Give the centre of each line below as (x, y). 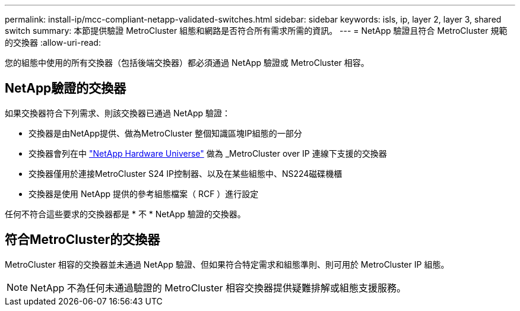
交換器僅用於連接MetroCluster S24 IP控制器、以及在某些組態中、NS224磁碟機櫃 (186, 173)
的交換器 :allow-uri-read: (53, 42)
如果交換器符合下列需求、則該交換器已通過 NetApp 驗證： (118, 113)
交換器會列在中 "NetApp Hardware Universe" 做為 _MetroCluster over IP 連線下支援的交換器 (208, 153)
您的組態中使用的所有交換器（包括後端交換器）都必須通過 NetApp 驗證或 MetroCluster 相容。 (187, 63)
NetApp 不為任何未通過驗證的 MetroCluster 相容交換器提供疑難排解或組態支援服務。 (218, 288)
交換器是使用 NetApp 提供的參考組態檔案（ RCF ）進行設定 (144, 193)
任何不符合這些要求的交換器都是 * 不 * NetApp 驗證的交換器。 (125, 214)
